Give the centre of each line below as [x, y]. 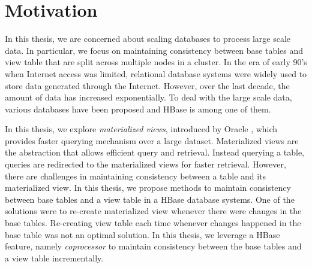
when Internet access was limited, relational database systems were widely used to [156, 73]
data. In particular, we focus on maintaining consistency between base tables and [154, 50]
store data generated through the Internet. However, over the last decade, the [147, 85]
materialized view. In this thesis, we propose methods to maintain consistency [148, 188]
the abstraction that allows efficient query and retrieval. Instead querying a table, [154, 152]
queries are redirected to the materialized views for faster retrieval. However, [145, 164]
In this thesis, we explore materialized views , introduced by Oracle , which [141, 129]
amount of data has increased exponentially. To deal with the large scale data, [148, 97]
